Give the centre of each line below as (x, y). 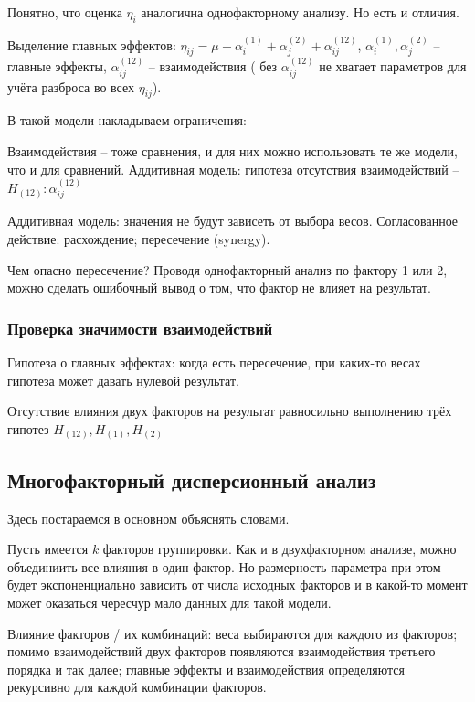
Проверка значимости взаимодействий (140, 328)
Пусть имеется (48, 549)
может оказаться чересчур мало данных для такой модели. (169, 602)
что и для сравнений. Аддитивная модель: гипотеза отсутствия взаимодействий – (233, 169)
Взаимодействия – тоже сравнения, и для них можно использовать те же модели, (232, 151)
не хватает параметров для (393, 66)
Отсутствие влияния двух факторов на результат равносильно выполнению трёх (230, 411)
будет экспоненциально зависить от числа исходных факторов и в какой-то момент (237, 585)
